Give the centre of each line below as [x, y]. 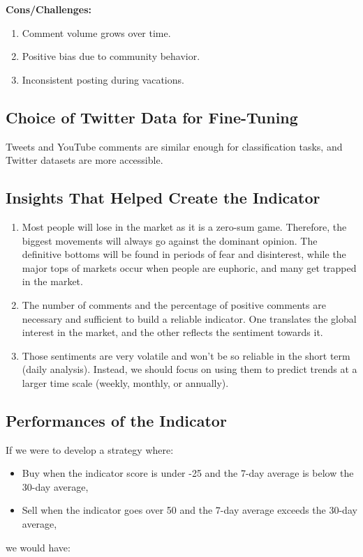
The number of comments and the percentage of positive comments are [174, 304]
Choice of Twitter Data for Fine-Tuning [152, 117]
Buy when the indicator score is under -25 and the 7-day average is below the [188, 473]
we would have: [38, 547]
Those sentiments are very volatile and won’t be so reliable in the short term [186, 355]
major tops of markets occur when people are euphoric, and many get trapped [189, 267]
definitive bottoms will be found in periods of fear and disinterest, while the [184, 254]
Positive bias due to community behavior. [111, 56]
